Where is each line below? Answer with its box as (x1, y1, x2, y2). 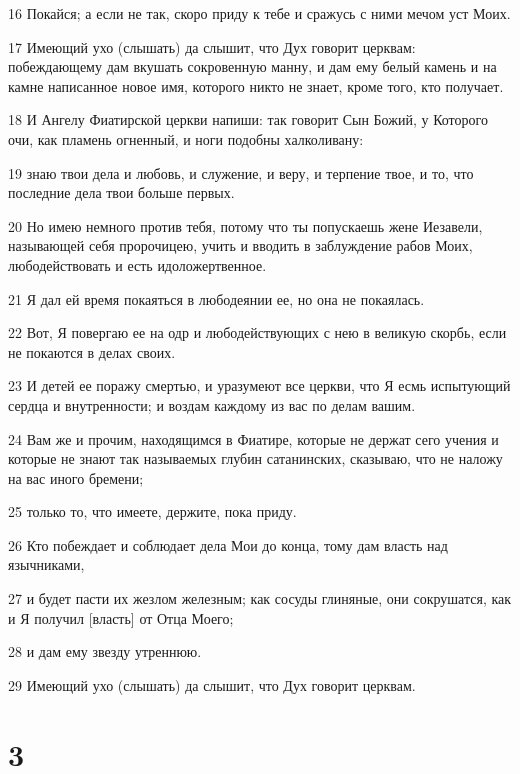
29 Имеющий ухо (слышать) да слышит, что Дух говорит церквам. (8, 674, 416, 695)
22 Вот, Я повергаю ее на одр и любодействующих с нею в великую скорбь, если (8, 322, 507, 343)
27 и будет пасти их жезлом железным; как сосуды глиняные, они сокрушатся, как (8, 588, 512, 609)
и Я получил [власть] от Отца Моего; (8, 607, 234, 628)
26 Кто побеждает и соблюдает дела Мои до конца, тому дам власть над (8, 534, 448, 555)
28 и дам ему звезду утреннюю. (8, 641, 202, 662)
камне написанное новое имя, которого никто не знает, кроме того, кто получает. (8, 75, 504, 96)
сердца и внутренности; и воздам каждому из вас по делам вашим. (8, 394, 416, 415)
